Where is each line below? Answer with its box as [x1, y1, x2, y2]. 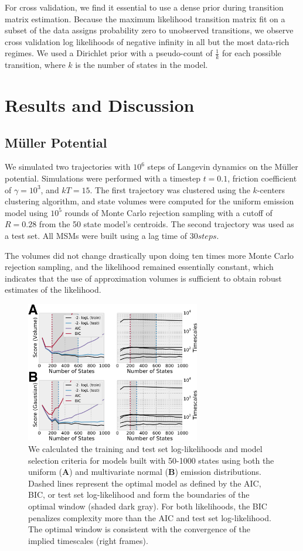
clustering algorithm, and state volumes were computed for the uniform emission [5, 195, 294, 207]
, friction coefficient [227, 172, 297, 184]
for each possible [222, 47, 281, 59]
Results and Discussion [5, 93, 195, 117]
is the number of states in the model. [75, 59, 208, 71]
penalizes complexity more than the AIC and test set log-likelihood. [28, 511, 271, 523]
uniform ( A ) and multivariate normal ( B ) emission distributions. [28, 466, 261, 478]
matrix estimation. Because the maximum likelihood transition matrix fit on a [5, 12, 285, 25]
